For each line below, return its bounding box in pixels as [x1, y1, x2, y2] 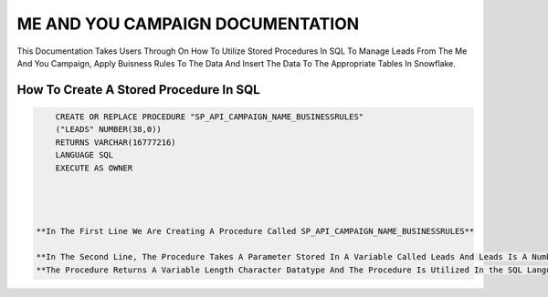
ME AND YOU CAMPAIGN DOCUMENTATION [16, 14, 360, 34]
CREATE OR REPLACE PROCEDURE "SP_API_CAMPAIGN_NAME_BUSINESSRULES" [55, 111, 364, 122]
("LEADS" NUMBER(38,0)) [55, 124, 162, 135]
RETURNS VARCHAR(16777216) [55, 137, 177, 148]
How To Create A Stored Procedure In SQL [16, 82, 260, 97]
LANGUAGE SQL [55, 150, 114, 160]
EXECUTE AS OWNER [55, 162, 133, 173]
